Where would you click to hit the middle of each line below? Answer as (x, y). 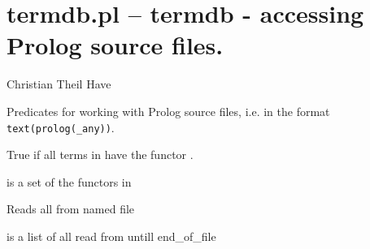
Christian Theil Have (59, 84)
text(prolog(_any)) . (61, 127)
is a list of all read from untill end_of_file (111, 236)
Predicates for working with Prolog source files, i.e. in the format (168, 111)
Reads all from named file (71, 209)
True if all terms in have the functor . (100, 155)
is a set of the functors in (69, 181)
